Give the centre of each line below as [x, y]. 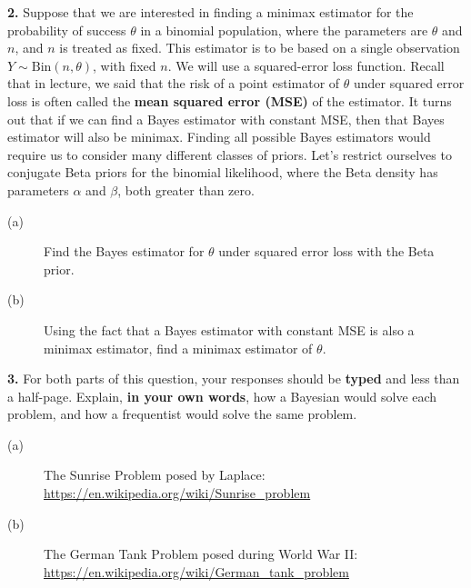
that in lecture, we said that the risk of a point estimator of [174, 83]
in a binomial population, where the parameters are [284, 30]
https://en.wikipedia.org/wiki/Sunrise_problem [177, 493]
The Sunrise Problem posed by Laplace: [155, 475]
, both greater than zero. [186, 189]
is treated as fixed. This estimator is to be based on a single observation [260, 48]
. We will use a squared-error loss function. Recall [306, 65]
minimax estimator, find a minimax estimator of [178, 348]
